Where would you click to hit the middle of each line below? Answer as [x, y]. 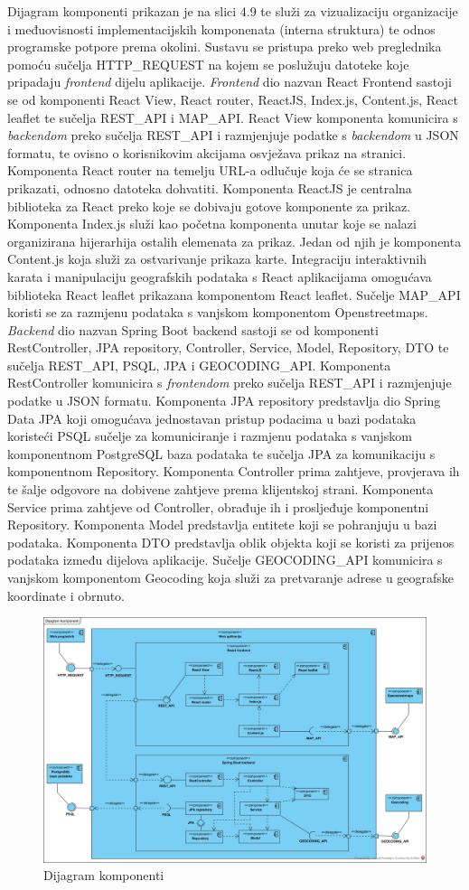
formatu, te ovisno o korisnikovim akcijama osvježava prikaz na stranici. [207, 152]
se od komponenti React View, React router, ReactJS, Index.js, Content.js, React [233, 99]
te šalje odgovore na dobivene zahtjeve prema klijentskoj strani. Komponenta [220, 489]
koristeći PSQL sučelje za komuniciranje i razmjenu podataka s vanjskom [210, 436]
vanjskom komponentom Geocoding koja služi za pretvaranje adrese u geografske [231, 577]
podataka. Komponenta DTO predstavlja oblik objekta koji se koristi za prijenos [231, 542]
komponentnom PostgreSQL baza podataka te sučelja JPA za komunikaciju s [221, 453]
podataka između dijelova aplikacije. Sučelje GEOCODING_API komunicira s [225, 560]
